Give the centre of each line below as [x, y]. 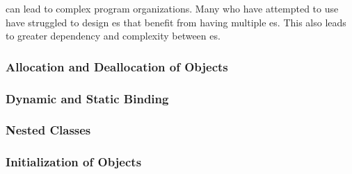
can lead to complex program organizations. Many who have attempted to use [172, 8]
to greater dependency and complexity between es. [113, 36]
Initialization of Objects [74, 162]
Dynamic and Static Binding [87, 98]
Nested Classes [48, 130]
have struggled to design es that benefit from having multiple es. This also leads [176, 22]
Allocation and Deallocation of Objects [117, 66]
